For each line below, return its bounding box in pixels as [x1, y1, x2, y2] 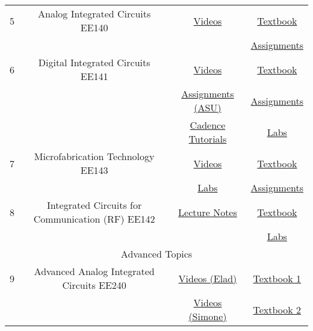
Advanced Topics [120, 247, 193, 261]
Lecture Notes [178, 205, 237, 219]
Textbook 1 [253, 271, 302, 285]
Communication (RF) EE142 [33, 212, 155, 226]
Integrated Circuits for [47, 198, 142, 212]
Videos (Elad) [178, 271, 237, 285]
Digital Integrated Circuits [38, 55, 150, 69]
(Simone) [188, 309, 227, 323]
